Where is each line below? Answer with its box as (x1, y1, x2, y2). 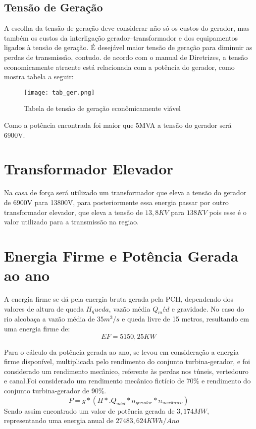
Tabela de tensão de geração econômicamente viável (24, 103, 181, 113)
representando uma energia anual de (4, 415, 114, 426)
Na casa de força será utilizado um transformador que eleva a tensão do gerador (4, 187, 247, 198)
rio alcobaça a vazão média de (4, 314, 95, 324)
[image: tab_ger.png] (24, 89, 95, 96)
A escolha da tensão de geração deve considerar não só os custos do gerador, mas (4, 23, 250, 33)
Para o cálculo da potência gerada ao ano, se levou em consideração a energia (4, 346, 239, 357)
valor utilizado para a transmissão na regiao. (4, 216, 139, 227)
